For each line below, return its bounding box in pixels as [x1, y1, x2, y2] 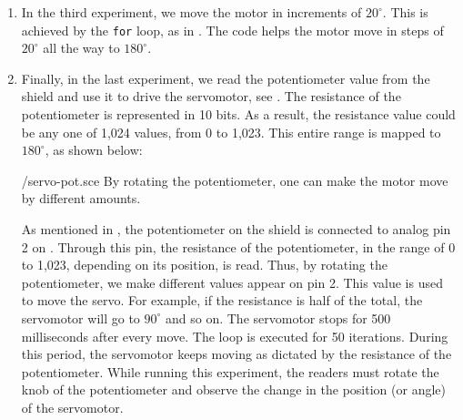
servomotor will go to [21, 308, 140, 327]
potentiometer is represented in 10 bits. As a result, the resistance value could [21, 105, 456, 124]
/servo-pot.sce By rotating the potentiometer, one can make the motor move [21, 170, 448, 190]
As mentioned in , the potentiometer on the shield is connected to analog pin [21, 220, 451, 238]
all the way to [43, 38, 120, 57]
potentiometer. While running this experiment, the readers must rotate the [21, 362, 439, 381]
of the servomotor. [21, 397, 124, 416]
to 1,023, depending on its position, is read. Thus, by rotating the [21, 255, 388, 274]
